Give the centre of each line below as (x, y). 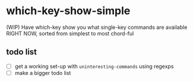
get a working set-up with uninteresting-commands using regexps (94, 66)
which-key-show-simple (68, 11)
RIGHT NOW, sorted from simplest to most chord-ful (70, 33)
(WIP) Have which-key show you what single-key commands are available (97, 27)
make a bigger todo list (43, 73)
